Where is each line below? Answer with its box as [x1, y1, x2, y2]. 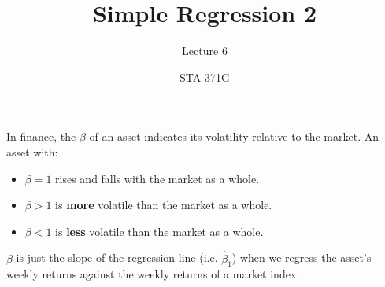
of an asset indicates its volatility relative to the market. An [89, 128, 379, 145]
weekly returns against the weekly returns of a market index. [6, 266, 300, 282]
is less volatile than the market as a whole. [55, 223, 264, 239]
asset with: [6, 143, 58, 160]
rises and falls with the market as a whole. [55, 170, 260, 186]
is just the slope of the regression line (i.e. [16, 249, 218, 266]
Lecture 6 [182, 42, 228, 59]
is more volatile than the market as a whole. [55, 197, 272, 213]
